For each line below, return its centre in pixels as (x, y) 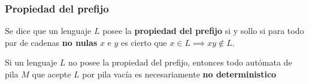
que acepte (51, 74)
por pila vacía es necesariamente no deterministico (179, 74)
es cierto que (144, 42)
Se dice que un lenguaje (48, 31)
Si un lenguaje (31, 62)
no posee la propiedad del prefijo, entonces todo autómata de (180, 62)
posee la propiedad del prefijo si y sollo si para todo (203, 31)
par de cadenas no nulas (51, 42)
